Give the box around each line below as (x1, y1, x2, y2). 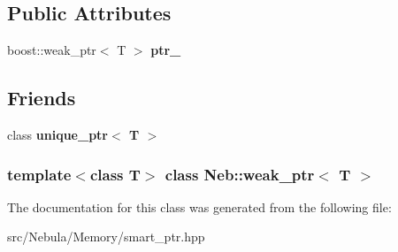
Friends (7, 84, 76, 111)
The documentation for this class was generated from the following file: (7, 197, 392, 216)
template (7, 163, 72, 185)
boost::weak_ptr (7, 41, 96, 59)
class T (89, 163, 141, 185)
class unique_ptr (7, 126, 108, 143)
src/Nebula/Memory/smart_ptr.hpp (7, 227, 205, 246)
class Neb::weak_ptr (165, 163, 315, 185)
